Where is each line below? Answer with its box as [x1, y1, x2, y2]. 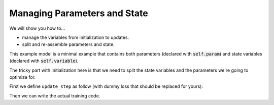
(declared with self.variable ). [9, 58, 79, 64]
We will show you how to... [9, 25, 65, 31]
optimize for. [9, 74, 36, 80]
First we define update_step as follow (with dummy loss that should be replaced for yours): [9, 83, 203, 89]
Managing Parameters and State [9, 8, 148, 19]
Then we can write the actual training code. [9, 92, 100, 98]
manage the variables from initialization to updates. [22, 34, 129, 40]
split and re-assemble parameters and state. [22, 41, 115, 47]
